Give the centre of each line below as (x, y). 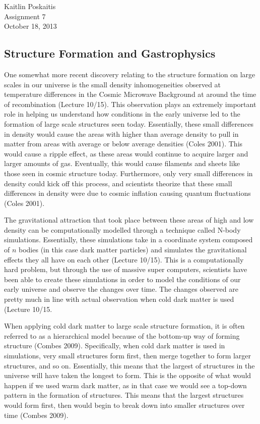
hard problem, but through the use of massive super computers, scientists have (126, 269)
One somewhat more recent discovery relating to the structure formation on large (130, 74)
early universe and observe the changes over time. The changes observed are (121, 289)
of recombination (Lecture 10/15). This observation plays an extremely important (130, 104)
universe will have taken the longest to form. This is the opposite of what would (128, 375)
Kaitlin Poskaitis (30, 6)
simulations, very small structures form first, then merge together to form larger (128, 356)
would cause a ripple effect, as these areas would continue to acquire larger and (126, 153)
